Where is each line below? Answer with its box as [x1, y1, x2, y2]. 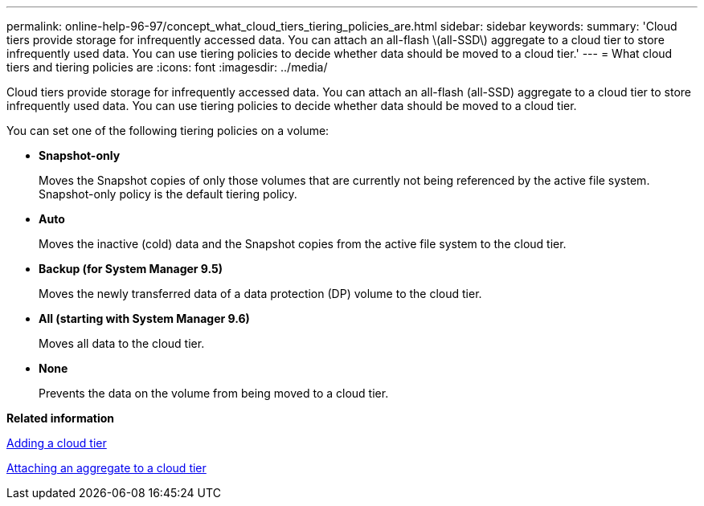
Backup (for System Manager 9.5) [39, 262, 223, 275]
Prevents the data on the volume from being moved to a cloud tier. [39, 386, 389, 400]
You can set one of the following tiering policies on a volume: [6, 124, 329, 137]
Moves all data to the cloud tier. [39, 337, 205, 350]
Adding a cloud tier [6, 436, 107, 450]
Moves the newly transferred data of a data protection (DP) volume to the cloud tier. [39, 287, 482, 300]
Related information [6, 411, 115, 425]
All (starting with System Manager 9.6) [39, 312, 250, 325]
